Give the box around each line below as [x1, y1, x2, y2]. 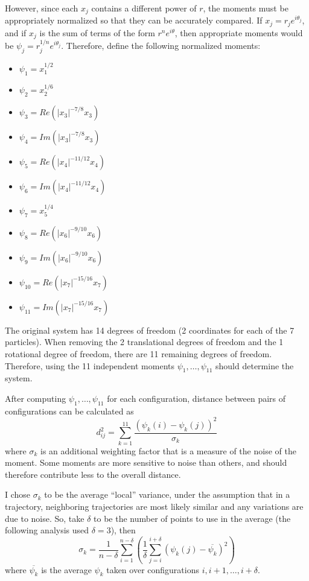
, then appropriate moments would [174, 26, 303, 39]
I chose [5, 488, 31, 501]
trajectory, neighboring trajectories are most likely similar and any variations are [5, 500, 304, 512]
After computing [5, 392, 66, 404]
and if [5, 26, 27, 39]
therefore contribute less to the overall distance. [5, 468, 181, 480]
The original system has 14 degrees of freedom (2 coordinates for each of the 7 [5, 323, 295, 336]
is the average [41, 563, 92, 576]
